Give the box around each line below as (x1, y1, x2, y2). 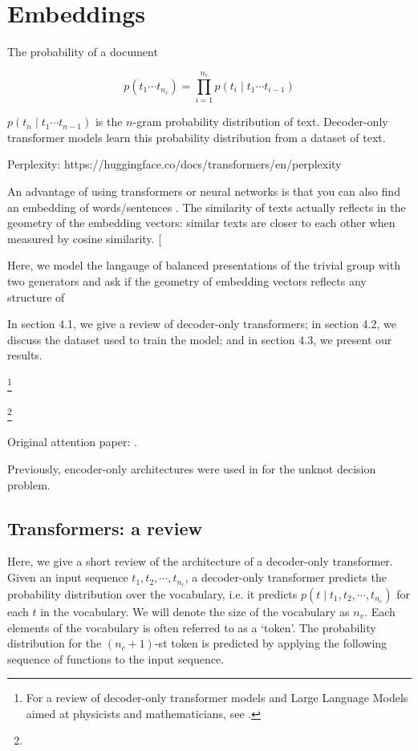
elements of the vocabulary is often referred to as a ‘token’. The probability (7, 619, 376, 635)
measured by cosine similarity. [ (7, 229, 162, 246)
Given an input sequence (7, 569, 128, 586)
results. (7, 347, 43, 363)
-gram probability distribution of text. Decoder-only (132, 113, 388, 130)
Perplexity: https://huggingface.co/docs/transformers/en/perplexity (7, 156, 342, 173)
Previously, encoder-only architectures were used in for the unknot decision (7, 461, 376, 477)
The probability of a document (7, 43, 158, 60)
